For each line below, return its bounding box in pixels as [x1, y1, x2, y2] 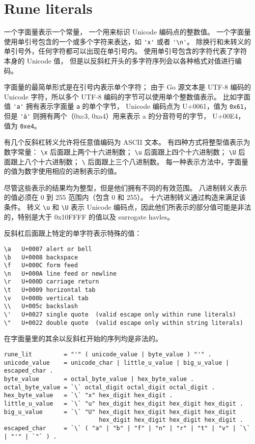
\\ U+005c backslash [4, 303, 78, 310]
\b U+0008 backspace [4, 254, 78, 261]
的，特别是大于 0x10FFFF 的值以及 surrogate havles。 [4, 211, 174, 222]
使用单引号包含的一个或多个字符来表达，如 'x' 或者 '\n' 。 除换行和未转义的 [4, 36, 251, 46]
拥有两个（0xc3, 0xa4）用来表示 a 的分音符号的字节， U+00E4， [39, 111, 245, 121]
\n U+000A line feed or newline [4, 270, 117, 277]
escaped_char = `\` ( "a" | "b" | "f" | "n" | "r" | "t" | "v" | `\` [4, 424, 251, 432]
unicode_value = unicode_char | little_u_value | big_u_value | [4, 359, 229, 366]
